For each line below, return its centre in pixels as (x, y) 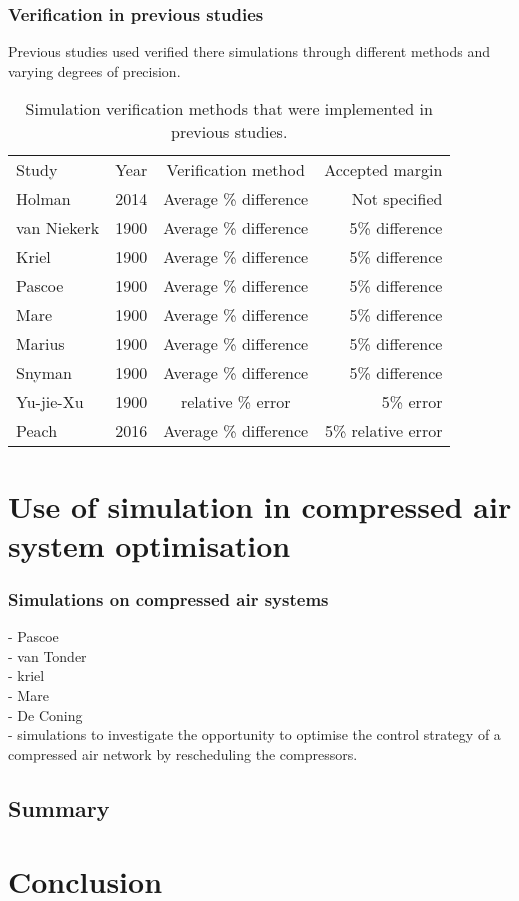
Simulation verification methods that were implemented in (229, 109)
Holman (43, 199)
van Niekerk (58, 228)
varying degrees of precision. (94, 70)
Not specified (397, 199)
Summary (59, 807)
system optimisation (149, 544)
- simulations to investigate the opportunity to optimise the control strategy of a (254, 734)
